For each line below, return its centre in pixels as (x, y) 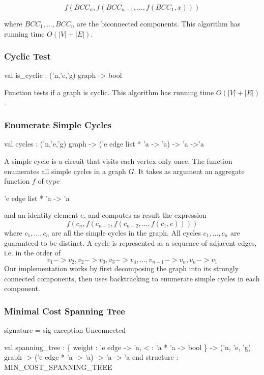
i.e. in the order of (32, 253)
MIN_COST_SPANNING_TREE (58, 367)
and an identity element (41, 215)
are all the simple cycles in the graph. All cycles (126, 232)
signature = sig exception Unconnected (65, 330)
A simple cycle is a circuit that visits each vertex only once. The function (118, 161)
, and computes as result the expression (145, 215)
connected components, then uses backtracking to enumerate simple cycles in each (132, 278)
